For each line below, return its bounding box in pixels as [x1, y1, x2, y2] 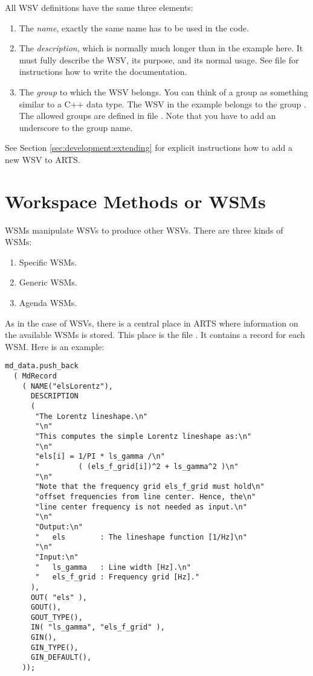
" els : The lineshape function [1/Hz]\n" [35, 532, 247, 541]
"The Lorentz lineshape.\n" [35, 412, 148, 421]
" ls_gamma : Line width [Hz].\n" [35, 563, 191, 572]
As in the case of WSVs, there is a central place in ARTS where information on [5, 316, 298, 329]
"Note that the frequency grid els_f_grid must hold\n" [35, 482, 265, 491]
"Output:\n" [35, 522, 83, 531]
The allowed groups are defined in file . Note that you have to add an [19, 109, 276, 122]
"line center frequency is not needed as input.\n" [35, 502, 247, 511]
